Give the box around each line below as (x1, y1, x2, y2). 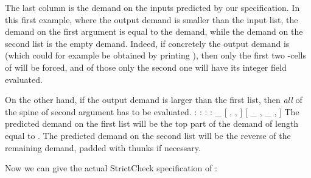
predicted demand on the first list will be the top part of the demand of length (5, 117, 299, 130)
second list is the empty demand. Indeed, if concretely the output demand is (5, 37, 290, 49)
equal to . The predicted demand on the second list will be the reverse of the (5, 129, 291, 141)
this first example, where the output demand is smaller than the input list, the (5, 13, 298, 26)
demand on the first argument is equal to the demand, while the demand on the (5, 25, 303, 38)
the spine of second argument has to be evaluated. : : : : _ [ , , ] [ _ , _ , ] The (5, 105, 299, 118)
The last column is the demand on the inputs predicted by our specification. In (5, 1, 300, 13)
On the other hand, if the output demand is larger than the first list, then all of (5, 93, 302, 106)
